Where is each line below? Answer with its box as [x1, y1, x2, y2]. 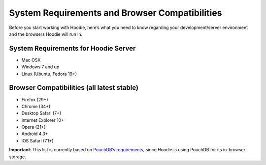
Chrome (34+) [21, 103, 51, 109]
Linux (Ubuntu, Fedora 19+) [21, 71, 77, 77]
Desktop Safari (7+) [21, 110, 62, 116]
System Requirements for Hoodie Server [9, 44, 136, 53]
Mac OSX [21, 57, 41, 63]
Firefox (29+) [21, 96, 48, 103]
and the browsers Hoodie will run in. [9, 31, 83, 37]
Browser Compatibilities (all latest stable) [9, 83, 139, 92]
